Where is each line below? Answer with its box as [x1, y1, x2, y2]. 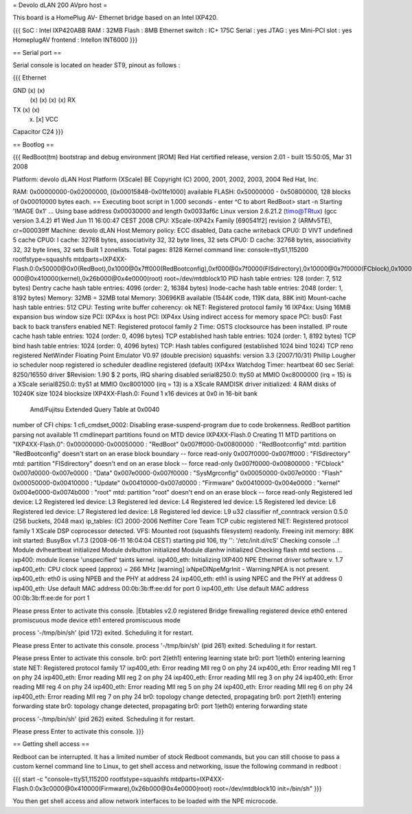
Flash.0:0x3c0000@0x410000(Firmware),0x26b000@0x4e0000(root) [12, 784, 212, 793]
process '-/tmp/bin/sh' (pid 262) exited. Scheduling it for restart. [12, 714, 195, 723]
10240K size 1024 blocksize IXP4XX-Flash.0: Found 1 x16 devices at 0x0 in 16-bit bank [12, 389, 257, 398]
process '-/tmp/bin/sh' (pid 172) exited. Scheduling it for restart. [12, 629, 194, 637]
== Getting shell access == [12, 740, 90, 748]
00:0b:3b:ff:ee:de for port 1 [12, 594, 90, 602]
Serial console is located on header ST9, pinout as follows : [12, 60, 181, 69]
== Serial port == [12, 48, 62, 56]
